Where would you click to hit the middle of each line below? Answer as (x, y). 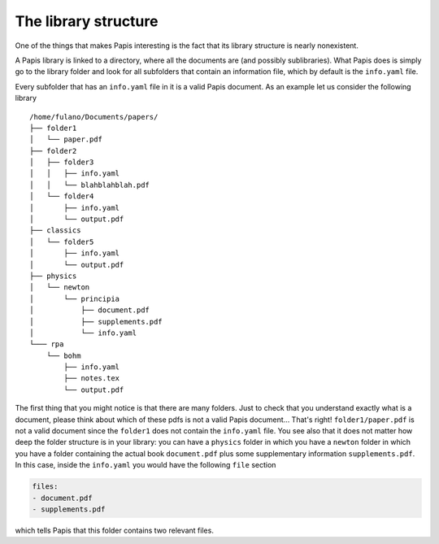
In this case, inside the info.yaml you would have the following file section (146, 465)
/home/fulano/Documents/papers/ (94, 117)
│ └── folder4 (62, 196)
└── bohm (63, 355)
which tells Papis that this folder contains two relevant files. (115, 530)
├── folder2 (53, 151)
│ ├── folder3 (62, 162)
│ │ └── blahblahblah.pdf (90, 185)
